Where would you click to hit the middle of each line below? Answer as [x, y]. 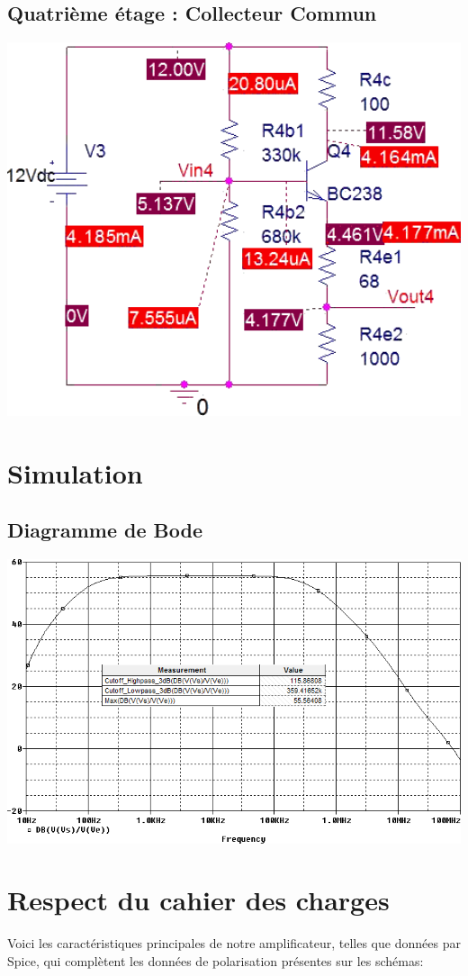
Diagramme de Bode [105, 530]
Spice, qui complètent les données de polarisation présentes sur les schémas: [216, 960]
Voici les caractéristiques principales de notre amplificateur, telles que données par [234, 943]
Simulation [75, 472]
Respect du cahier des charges [198, 900]
